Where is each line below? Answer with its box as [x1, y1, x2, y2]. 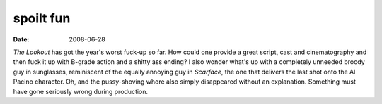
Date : [13, 35, 30, 44]
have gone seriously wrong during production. [13, 87, 149, 96]
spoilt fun [13, 11, 71, 26]
